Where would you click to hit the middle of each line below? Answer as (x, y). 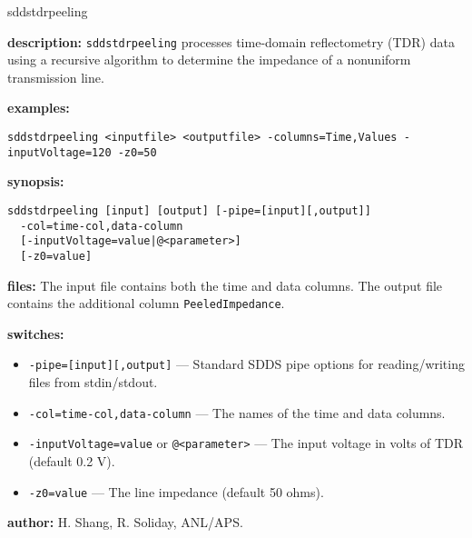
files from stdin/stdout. (93, 382)
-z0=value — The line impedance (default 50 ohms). (176, 491)
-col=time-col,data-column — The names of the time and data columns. (237, 412)
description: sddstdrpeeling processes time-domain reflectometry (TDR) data (231, 41)
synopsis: (36, 181)
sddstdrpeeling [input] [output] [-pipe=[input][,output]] (189, 210)
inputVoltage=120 (59, 152)
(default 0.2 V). (72, 460)
